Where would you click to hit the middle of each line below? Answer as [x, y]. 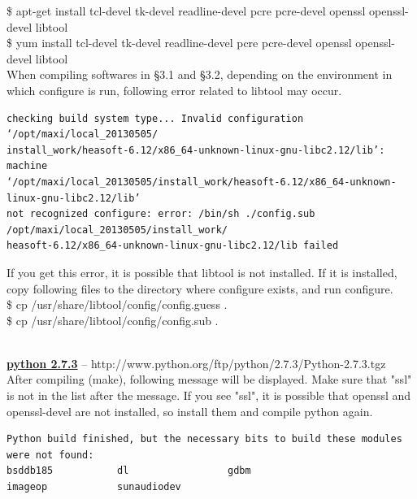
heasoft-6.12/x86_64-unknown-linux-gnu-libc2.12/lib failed [173, 246]
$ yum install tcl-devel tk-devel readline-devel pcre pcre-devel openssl [179, 43]
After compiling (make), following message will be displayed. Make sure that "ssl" [209, 379]
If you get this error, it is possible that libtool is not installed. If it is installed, [202, 272]
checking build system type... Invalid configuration [155, 118]
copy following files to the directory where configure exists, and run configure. [200, 288]
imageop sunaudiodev [94, 487]
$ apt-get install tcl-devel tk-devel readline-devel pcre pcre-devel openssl [186, 11]
